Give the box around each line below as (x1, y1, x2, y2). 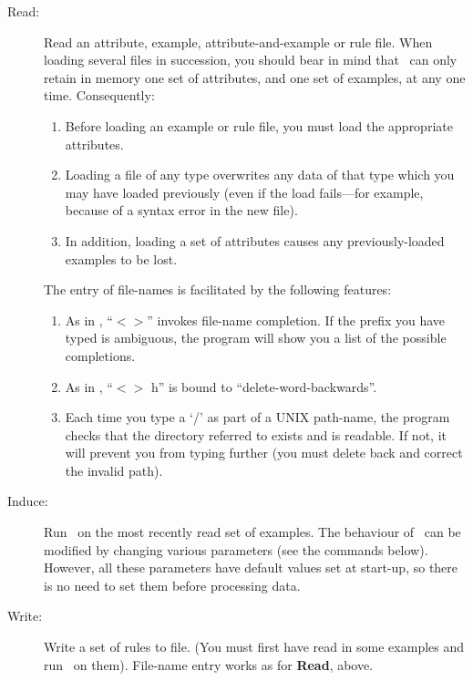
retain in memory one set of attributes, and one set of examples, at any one (44, 67, 466, 87)
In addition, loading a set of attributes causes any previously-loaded (65, 231, 445, 250)
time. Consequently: (44, 86, 155, 105)
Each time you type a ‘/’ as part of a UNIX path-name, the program (65, 408, 450, 427)
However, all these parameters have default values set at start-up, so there (44, 558, 458, 577)
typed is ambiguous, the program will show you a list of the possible (65, 328, 447, 347)
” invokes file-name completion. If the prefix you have (147, 310, 446, 329)
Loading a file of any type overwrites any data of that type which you (65, 165, 455, 184)
